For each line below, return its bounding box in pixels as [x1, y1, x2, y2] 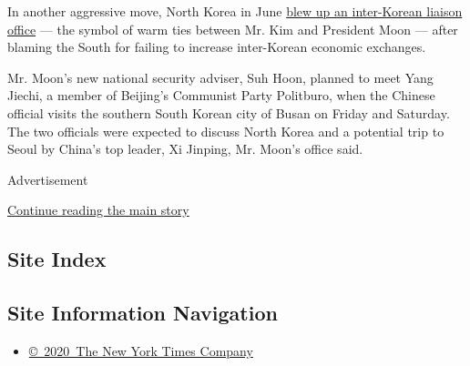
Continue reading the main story [7, 200, 189, 219]
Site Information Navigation [7, 299, 278, 327]
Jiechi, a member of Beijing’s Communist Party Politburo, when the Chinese [7, 86, 435, 105]
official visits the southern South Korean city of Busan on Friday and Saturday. [7, 103, 450, 122]
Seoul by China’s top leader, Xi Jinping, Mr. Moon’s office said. [7, 139, 363, 158]
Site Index [7, 245, 107, 273]
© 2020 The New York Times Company [28, 341, 253, 360]
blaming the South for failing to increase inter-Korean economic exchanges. [7, 37, 426, 56]
